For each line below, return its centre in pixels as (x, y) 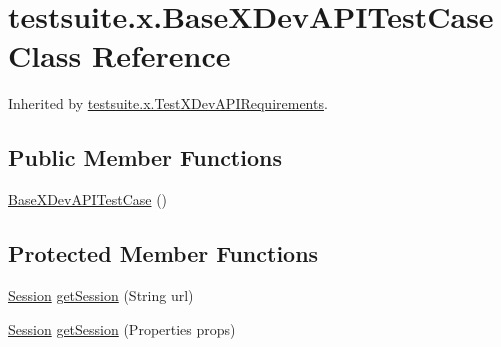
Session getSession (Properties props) (122, 328)
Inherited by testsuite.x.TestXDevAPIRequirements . (168, 103)
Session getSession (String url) (101, 294)
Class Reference (119, 55)
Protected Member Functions (163, 253)
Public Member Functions (145, 157)
